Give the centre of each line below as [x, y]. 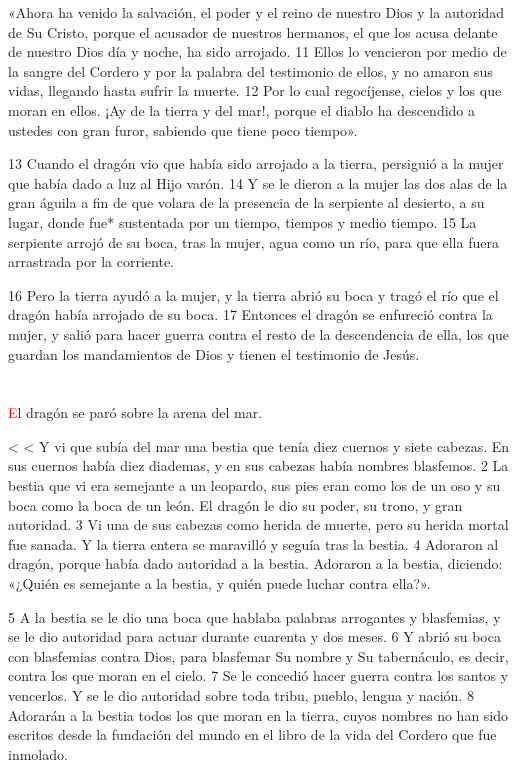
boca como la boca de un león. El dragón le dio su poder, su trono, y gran [235, 504]
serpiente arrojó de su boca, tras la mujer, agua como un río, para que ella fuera [253, 241]
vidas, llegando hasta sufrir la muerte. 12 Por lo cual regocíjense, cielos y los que [255, 90]
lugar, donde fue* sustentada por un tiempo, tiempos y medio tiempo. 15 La [242, 221]
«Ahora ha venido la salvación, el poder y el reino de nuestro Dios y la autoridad [256, 12]
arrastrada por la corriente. [91, 261]
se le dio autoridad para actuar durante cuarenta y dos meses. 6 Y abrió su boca [254, 636]
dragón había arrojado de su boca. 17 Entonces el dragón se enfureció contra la [250, 314]
